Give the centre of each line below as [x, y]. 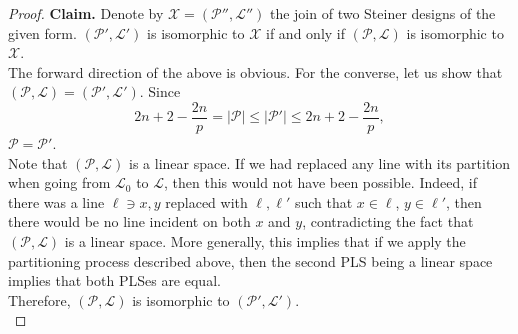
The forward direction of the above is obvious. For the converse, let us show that [255, 71]
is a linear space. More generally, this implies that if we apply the [265, 241]
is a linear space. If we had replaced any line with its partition [320, 162]
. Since [160, 91]
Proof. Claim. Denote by [86, 13]
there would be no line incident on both [129, 221]
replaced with [206, 201]
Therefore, [39, 299]
